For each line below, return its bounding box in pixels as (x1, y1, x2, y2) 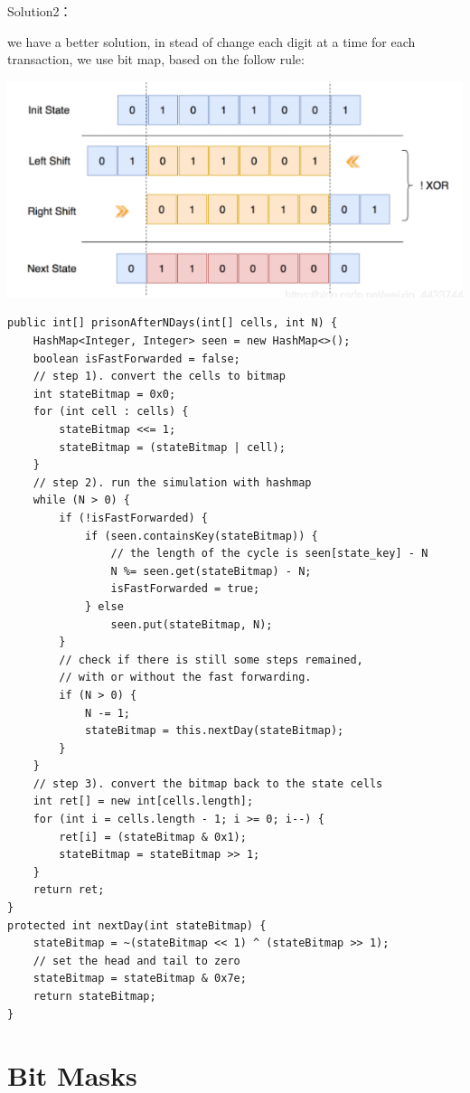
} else (84, 599, 124, 613)
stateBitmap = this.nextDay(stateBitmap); (84, 724, 344, 738)
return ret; (33, 883, 105, 897)
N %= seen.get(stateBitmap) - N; (110, 564, 312, 578)
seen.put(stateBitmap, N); (110, 617, 273, 631)
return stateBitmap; (33, 990, 156, 1003)
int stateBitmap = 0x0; (33, 387, 176, 400)
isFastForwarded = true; (110, 582, 260, 596)
